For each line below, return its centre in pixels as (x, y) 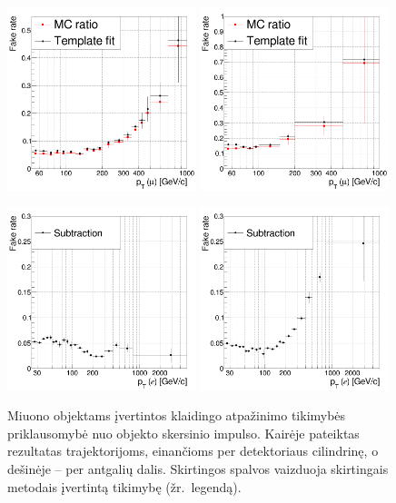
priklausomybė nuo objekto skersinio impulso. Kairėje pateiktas (183, 433)
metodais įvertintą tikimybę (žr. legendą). (124, 486)
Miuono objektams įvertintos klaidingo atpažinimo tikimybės (177, 415)
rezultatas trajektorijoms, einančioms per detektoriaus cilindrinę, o (193, 451)
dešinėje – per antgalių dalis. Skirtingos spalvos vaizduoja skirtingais (198, 468)
